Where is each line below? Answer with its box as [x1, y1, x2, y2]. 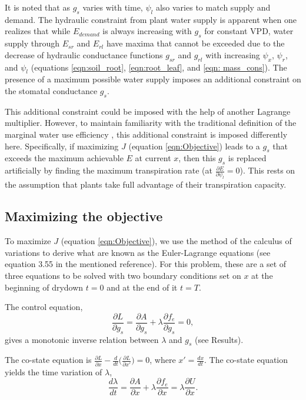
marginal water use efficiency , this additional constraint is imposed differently [5, 128, 288, 140]
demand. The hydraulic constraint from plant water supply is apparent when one [5, 13, 297, 25]
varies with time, [82, 1, 143, 13]
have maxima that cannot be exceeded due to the [106, 37, 285, 49]
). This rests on [240, 164, 295, 176]
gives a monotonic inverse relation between [5, 333, 159, 345]
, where [149, 354, 176, 366]
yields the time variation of [5, 365, 102, 378]
